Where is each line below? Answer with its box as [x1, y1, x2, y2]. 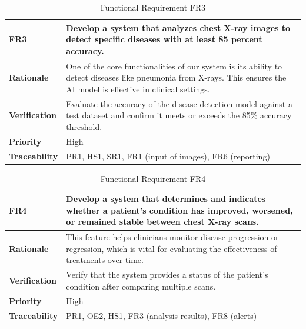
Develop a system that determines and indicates [66, 192, 266, 205]
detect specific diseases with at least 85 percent [66, 33, 262, 45]
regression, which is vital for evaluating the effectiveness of [66, 242, 277, 254]
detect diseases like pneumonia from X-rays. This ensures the [66, 71, 287, 84]
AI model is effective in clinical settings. [66, 82, 210, 95]
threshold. [66, 120, 102, 132]
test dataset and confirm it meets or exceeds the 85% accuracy [66, 109, 292, 121]
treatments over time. [66, 254, 144, 266]
